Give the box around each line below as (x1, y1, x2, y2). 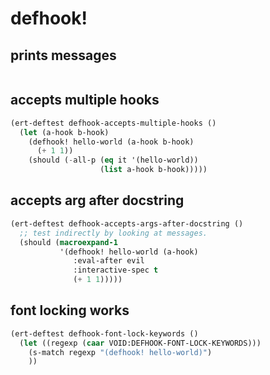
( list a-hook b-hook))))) (99, 165, 208, 175)
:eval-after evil (73, 256, 145, 266)
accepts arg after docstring (10, 192, 185, 209)
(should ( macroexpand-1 (19, 237, 118, 247)
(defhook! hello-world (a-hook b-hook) (28, 137, 195, 147)
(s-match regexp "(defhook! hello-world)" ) (28, 347, 213, 357)
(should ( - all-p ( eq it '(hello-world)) (28, 155, 199, 166)
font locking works (10, 302, 130, 319)
